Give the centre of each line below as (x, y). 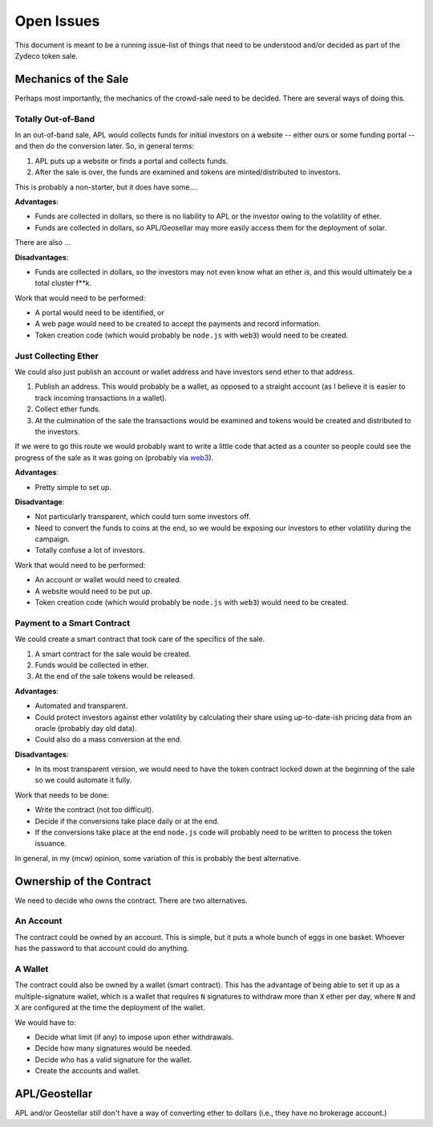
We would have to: (45, 1022)
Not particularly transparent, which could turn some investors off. (143, 517)
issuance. (51, 843)
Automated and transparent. (81, 706)
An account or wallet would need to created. (108, 580)
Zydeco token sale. (46, 55)
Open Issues (57, 21)
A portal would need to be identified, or (99, 312)
